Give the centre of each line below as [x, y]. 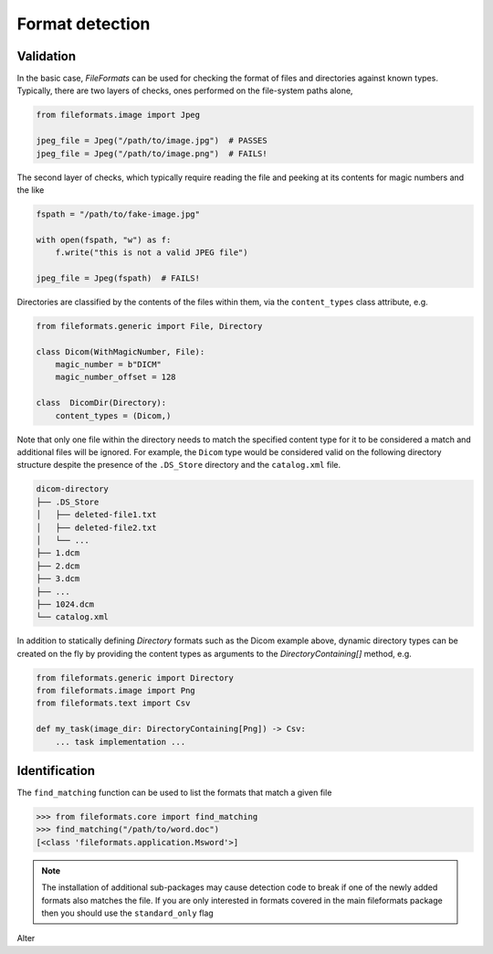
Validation [47, 56]
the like [31, 190]
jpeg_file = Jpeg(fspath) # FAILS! [118, 278]
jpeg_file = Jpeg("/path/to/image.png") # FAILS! [152, 154]
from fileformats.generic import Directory [135, 678]
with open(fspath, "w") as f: [104, 239]
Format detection [84, 24]
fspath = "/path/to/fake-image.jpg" [118, 214]
